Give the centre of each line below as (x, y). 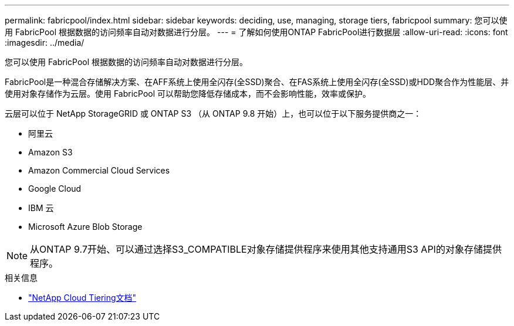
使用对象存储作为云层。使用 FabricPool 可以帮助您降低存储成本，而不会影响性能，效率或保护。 (188, 94)
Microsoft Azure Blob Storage (85, 227)
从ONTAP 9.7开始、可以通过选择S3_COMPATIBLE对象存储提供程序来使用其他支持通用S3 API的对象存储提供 (266, 249)
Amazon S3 (50, 152)
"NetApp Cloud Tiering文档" (82, 298)
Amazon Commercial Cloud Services (99, 170)
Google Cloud (55, 189)
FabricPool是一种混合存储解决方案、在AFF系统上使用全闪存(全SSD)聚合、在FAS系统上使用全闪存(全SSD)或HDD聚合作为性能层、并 (257, 82)
